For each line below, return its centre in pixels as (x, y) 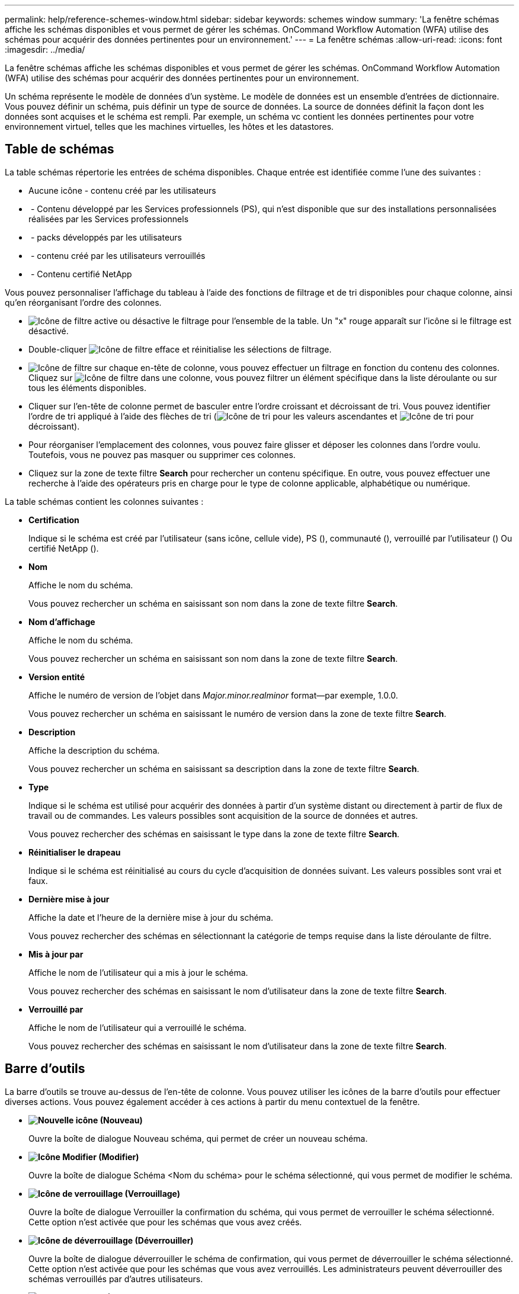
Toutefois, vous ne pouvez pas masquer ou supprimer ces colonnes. (162, 454)
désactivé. (49, 331)
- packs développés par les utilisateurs (106, 237)
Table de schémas (60, 149)
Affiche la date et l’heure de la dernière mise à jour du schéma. (151, 917)
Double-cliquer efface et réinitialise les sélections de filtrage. (180, 349)
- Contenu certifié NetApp (81, 274)
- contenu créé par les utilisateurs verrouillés (118, 255)
